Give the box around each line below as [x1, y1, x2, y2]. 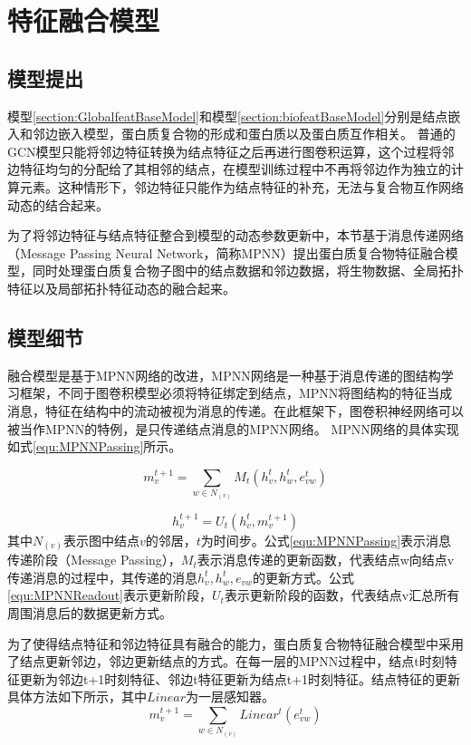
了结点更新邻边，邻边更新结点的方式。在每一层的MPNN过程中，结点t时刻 [7, 652, 445, 671]
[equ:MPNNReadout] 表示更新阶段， [7, 585, 212, 605]
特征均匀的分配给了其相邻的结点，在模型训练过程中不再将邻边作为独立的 [19, 160, 451, 179]
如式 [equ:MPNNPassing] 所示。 [7, 437, 182, 456]
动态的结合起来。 [7, 195, 109, 214]
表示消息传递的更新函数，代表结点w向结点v [197, 550, 455, 569]
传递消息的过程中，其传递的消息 [7, 567, 197, 586]
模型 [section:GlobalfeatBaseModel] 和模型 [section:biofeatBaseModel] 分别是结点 [7, 106, 448, 125]
